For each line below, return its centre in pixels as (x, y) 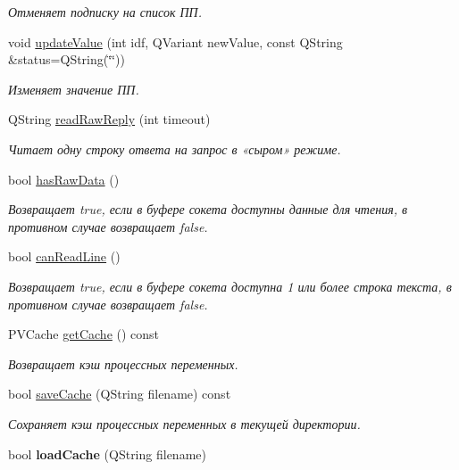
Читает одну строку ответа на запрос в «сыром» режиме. (175, 148)
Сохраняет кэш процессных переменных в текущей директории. (184, 423)
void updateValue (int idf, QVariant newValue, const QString (175, 41)
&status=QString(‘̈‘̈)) (67, 59)
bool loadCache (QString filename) (107, 454)
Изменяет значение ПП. (74, 89)
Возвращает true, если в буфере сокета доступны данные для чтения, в (208, 209)
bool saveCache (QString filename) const (120, 394)
